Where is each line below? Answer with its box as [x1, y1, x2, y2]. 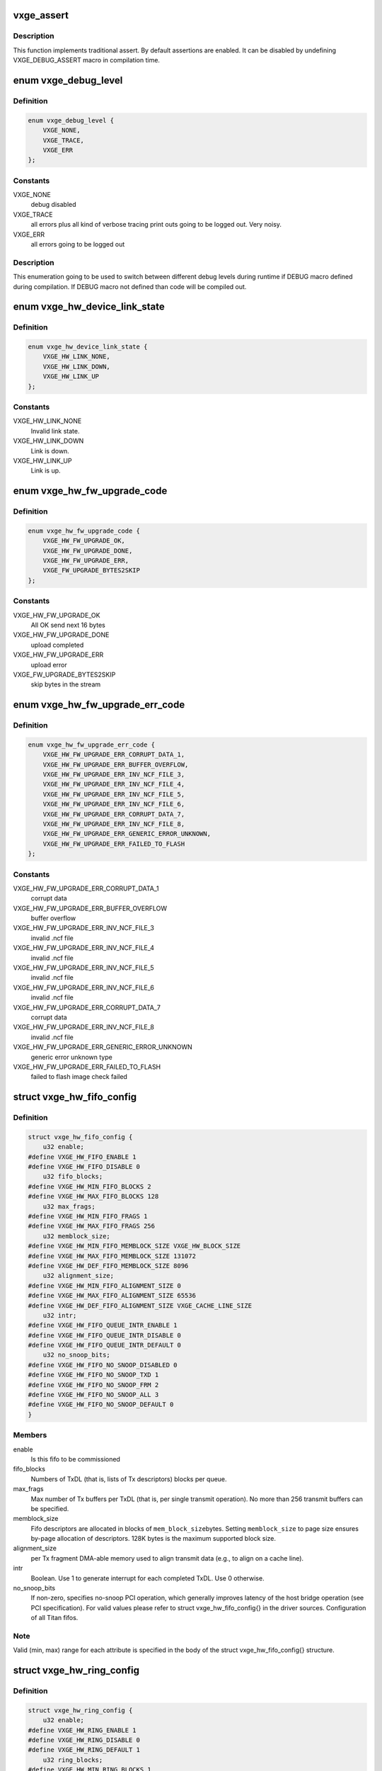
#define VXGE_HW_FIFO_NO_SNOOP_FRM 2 [28, 1381, 159, 1388]
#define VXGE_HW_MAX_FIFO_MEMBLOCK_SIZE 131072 [28, 1252, 196, 1260]
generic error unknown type [30, 1053, 112, 1061]
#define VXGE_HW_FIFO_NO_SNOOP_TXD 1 [28, 1371, 159, 1379]
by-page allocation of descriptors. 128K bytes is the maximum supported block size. [30, 1534, 276, 1543]
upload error [30, 660, 67, 669]
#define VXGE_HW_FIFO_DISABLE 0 [28, 1162, 141, 1171]
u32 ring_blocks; [42, 1755, 103, 1764]
